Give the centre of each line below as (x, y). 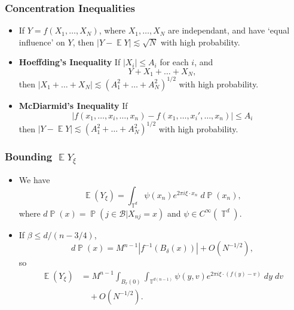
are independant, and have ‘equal (229, 30)
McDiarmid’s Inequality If (73, 105)
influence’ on (42, 42)
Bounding (29, 156)
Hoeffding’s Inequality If (70, 62)
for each (174, 62)
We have (34, 180)
